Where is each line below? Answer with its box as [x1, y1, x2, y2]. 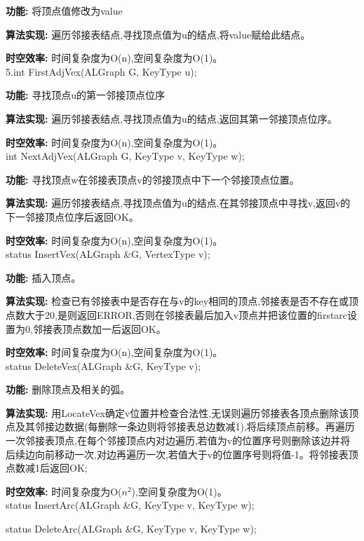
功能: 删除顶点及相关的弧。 [6, 382, 130, 397]
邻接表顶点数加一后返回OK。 [32, 321, 166, 336]
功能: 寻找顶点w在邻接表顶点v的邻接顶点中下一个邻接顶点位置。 [6, 172, 299, 186]
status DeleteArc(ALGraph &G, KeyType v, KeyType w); [6, 521, 257, 536]
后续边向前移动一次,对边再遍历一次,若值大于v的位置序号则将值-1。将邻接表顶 [6, 446, 358, 461]
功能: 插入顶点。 [6, 270, 81, 285]
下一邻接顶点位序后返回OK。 [6, 209, 139, 224]
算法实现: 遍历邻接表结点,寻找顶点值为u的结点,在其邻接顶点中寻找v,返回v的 [6, 196, 351, 210]
